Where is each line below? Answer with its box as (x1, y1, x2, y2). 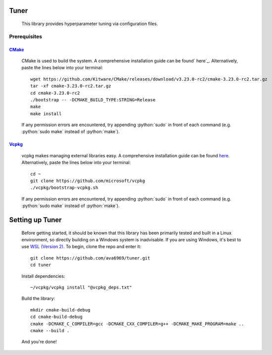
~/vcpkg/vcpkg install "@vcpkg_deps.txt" (30, 284, 132, 290)
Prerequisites (9, 33, 42, 40)
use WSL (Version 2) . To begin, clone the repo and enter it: (21, 244, 141, 250)
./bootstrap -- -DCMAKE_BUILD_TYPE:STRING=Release (30, 97, 156, 102)
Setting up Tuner (9, 216, 62, 224)
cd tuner (30, 262, 51, 268)
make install (30, 111, 62, 116)
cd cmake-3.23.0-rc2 (30, 90, 80, 96)
